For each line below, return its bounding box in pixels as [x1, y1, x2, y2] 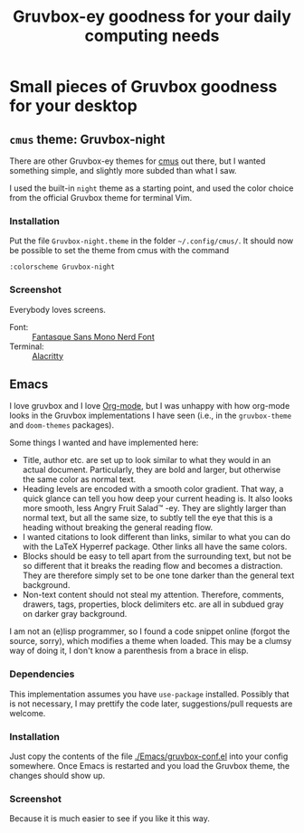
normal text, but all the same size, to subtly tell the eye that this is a [22, 513, 273, 524]
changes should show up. [9, 771, 106, 781]
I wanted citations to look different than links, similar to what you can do [22, 532, 291, 543]
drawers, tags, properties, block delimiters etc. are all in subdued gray [22, 599, 284, 610]
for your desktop [9, 96, 138, 117]
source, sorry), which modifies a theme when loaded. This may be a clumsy [9, 636, 292, 647]
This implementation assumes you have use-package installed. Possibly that [9, 688, 290, 699]
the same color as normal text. [22, 474, 137, 485]
